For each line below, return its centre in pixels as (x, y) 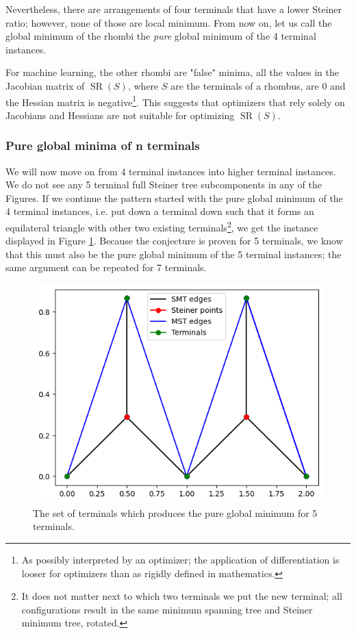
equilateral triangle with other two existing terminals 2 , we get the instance (162, 226)
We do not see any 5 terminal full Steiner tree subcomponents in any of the (164, 185)
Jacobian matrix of (45, 85)
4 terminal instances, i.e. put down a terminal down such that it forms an (160, 211)
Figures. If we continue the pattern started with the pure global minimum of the (174, 198)
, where (143, 85)
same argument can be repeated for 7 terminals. (106, 267)
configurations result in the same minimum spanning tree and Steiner (167, 609)
